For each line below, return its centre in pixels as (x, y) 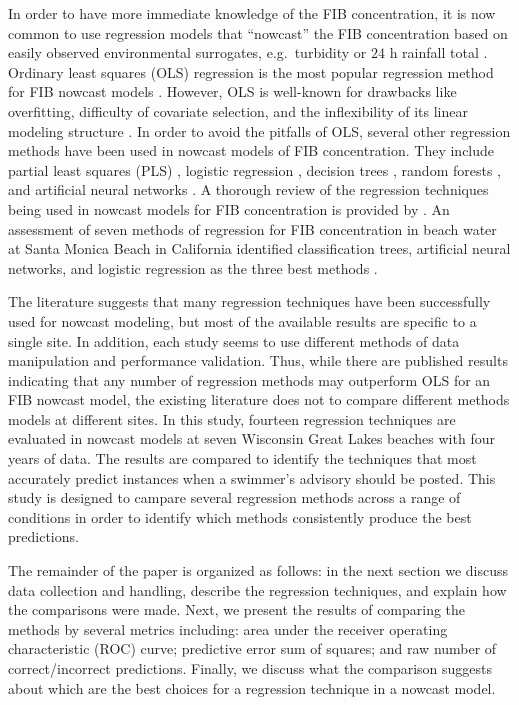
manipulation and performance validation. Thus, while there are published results (258, 360)
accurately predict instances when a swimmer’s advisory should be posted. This (252, 477)
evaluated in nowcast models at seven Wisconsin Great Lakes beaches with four (251, 438)
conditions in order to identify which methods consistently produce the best (240, 516)
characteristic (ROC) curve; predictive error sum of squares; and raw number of (252, 648)
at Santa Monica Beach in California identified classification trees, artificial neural (259, 248)
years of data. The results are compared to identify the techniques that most (242, 458)
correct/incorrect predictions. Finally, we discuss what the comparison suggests (250, 668)
